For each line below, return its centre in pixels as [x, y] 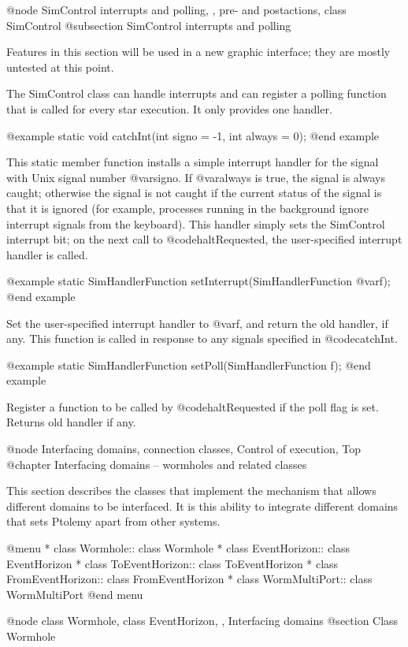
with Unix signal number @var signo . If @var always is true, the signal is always [196, 177]
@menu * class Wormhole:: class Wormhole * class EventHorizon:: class [178, 548]
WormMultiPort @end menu [75, 594]
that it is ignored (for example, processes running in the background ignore [187, 208]
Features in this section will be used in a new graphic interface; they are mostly [198, 52]
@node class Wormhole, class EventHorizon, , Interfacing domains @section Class [202, 621]
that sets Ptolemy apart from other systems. [113, 521]
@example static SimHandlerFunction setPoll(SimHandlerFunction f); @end [189, 364]
